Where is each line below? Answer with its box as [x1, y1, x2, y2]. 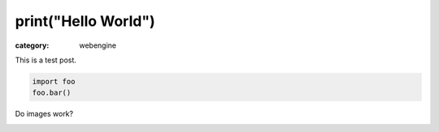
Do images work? [15, 109, 73, 119]
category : [15, 40, 50, 50]
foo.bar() [32, 88, 72, 97]
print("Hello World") [15, 12, 155, 30]
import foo [32, 77, 76, 86]
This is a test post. [15, 55, 77, 65]
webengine [79, 40, 117, 50]
